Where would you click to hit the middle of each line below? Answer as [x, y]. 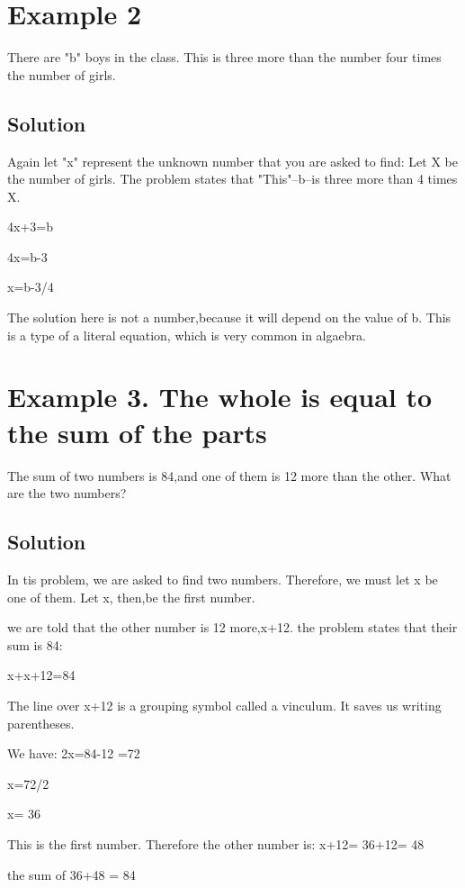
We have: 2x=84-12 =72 [74, 753]
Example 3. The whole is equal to [220, 397]
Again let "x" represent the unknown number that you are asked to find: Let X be [232, 161]
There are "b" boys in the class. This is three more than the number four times [224, 57]
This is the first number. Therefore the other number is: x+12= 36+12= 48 [216, 843]
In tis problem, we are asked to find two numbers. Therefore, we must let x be [223, 579]
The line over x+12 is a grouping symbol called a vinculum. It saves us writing [224, 705]
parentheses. [41, 723]
